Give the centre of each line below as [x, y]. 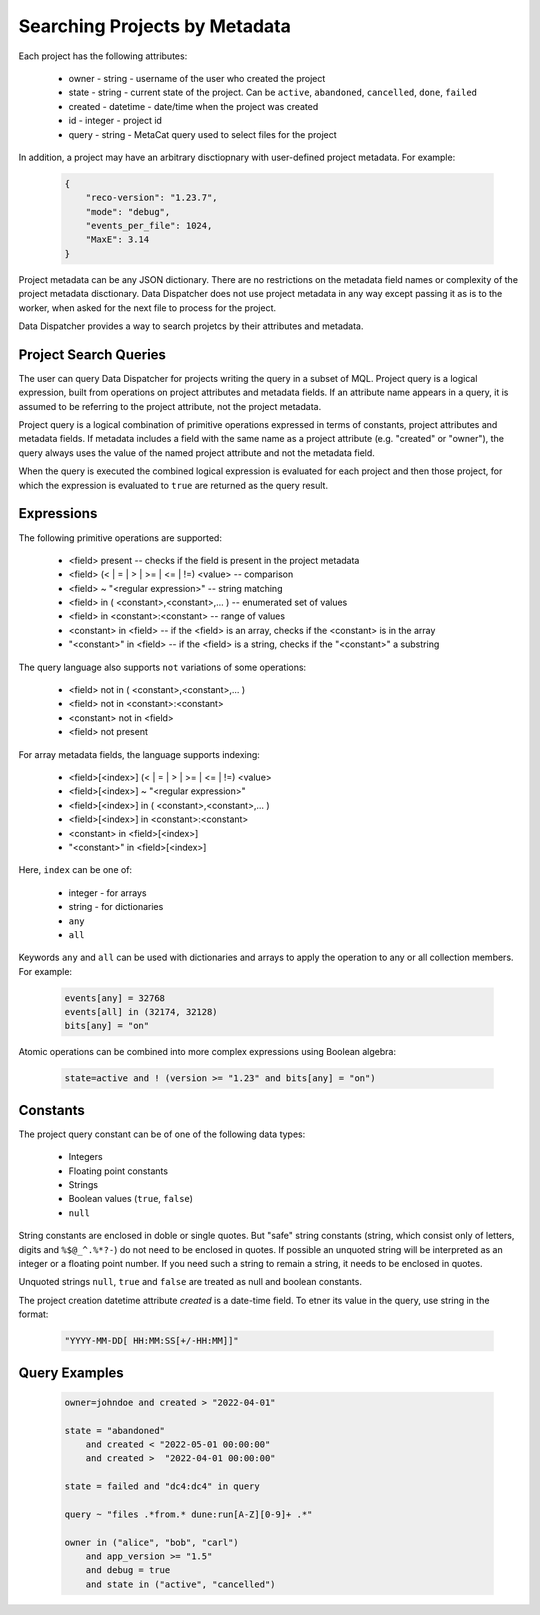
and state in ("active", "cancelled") [180, 1584]
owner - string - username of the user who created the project [197, 78]
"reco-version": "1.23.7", [152, 198]
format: [33, 1314]
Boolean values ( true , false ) [131, 1199]
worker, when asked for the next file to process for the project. [147, 307]
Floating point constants [118, 1171]
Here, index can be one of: [75, 870]
